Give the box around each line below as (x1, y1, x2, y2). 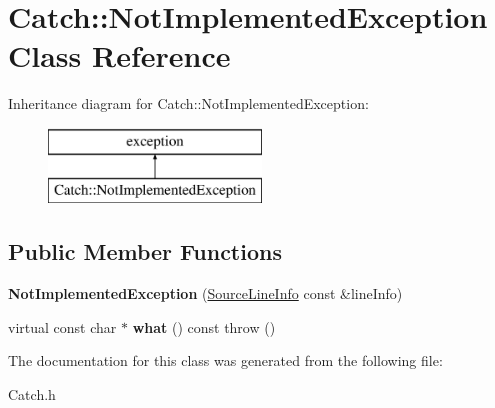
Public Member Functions (8, 236, 282, 267)
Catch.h (8, 384, 56, 405)
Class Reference (8, 35, 231, 76)
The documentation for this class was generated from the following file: (8, 350, 443, 371)
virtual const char (8, 316, 117, 337)
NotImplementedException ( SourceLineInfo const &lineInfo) (8, 283, 403, 304)
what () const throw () (132, 316, 276, 337)
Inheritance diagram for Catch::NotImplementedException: (8, 93, 369, 114)
